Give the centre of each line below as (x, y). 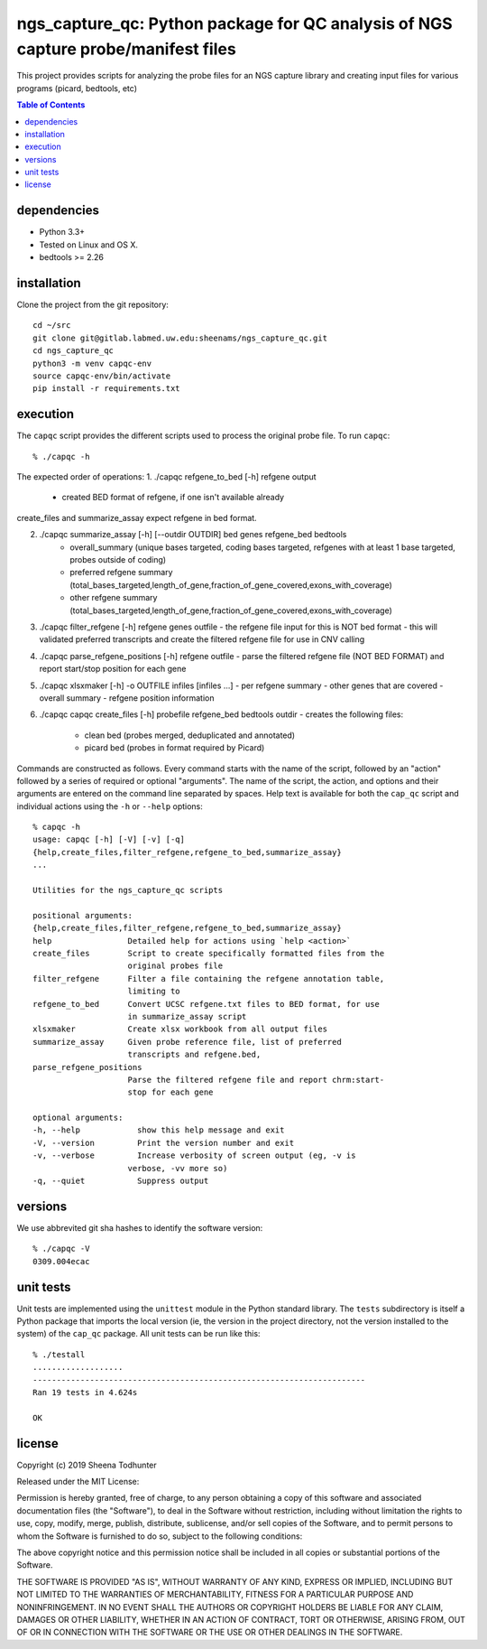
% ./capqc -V (61, 1249)
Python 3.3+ (62, 232)
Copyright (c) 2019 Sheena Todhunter (87, 1465)
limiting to (154, 992)
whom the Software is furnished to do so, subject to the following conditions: (160, 1536)
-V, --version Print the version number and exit (164, 1143)
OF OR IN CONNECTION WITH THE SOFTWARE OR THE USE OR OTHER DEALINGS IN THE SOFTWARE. (210, 1632)
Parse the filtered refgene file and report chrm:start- (256, 1080)
